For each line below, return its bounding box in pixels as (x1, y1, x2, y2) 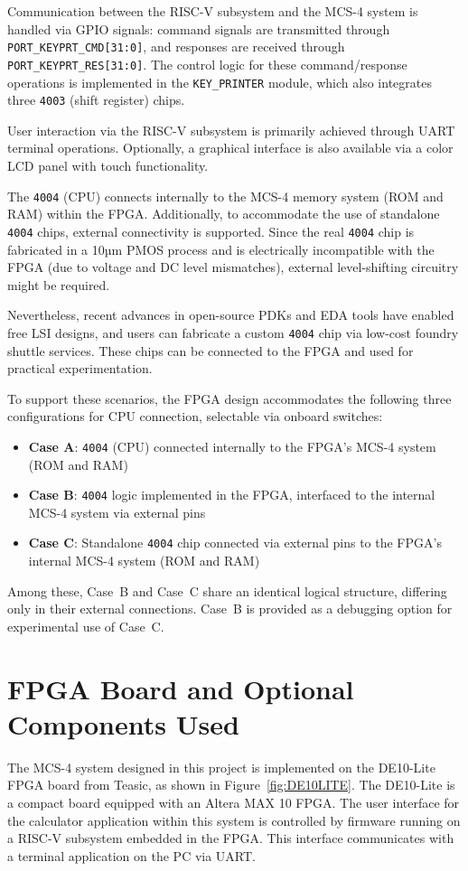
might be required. (7, 275, 110, 294)
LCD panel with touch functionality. (7, 156, 209, 174)
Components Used (7, 705, 239, 742)
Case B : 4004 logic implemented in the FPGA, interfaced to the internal (28, 485, 435, 504)
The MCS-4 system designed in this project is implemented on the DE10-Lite (7, 757, 435, 776)
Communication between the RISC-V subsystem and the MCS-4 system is (7, 2, 418, 20)
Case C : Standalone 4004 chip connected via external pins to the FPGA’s (28, 533, 442, 552)
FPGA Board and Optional (7, 670, 354, 707)
